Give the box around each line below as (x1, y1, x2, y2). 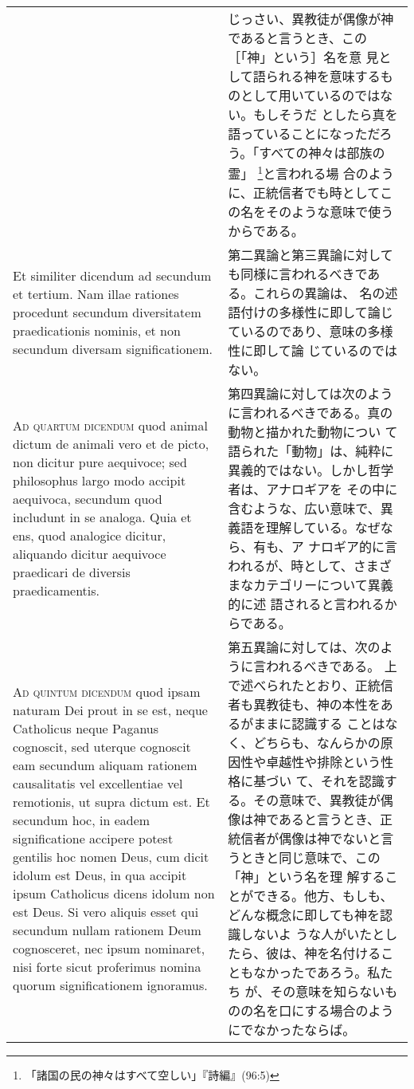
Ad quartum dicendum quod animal (13, 416, 208, 435)
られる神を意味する (265, 67, 381, 85)
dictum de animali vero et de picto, (13, 434, 209, 454)
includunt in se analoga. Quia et (13, 508, 192, 527)
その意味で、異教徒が (253, 791, 381, 810)
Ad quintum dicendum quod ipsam (13, 682, 201, 701)
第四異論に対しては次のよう (228, 384, 393, 403)
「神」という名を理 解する (228, 867, 385, 887)
